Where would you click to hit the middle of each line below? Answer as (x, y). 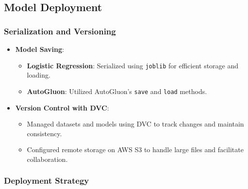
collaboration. (47, 159)
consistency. (44, 133)
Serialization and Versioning (60, 31)
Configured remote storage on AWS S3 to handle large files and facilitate (135, 150)
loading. (39, 75)
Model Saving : (40, 49)
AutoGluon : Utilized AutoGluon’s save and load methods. (117, 91)
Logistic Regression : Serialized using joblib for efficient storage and (133, 65)
